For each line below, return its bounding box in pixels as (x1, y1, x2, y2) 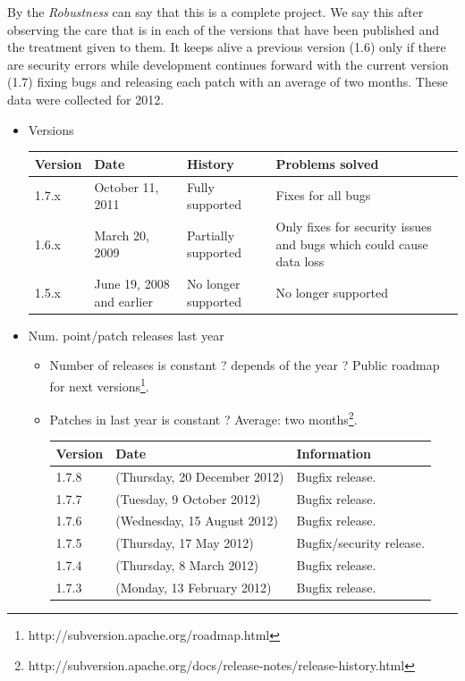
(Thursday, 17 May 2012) (115, 534, 254, 552)
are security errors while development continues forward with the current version (7, 55, 449, 73)
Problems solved (275, 154, 379, 172)
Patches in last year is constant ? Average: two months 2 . (49, 408, 358, 428)
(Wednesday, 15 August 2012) (115, 511, 279, 530)
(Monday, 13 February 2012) (115, 577, 272, 596)
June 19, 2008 (94, 273, 170, 292)
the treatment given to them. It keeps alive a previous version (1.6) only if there (7, 38, 446, 56)
